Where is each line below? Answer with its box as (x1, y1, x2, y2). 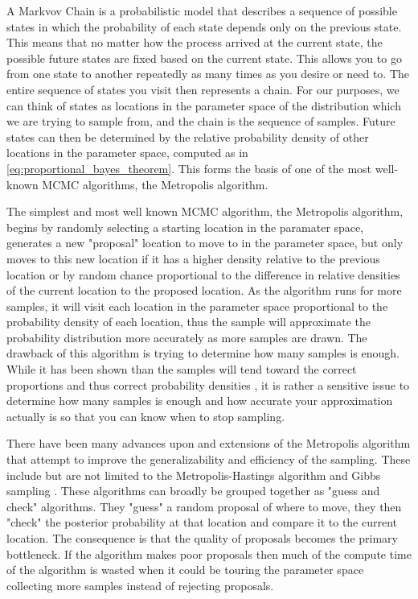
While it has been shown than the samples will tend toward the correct (6, 361, 357, 378)
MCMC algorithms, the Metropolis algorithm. (42, 176, 268, 192)
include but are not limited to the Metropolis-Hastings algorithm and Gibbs (6, 466, 381, 483)
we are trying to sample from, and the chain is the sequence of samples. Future (6, 113, 395, 130)
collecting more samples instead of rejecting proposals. (6, 576, 274, 593)
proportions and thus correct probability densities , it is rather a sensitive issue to (6, 376, 410, 393)
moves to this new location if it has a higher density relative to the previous (6, 250, 380, 266)
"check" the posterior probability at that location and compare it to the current (6, 514, 398, 531)
